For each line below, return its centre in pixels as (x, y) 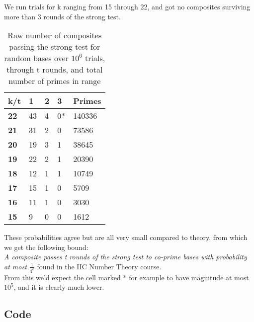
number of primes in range (55, 81)
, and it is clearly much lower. (59, 287)
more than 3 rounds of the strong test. (62, 16)
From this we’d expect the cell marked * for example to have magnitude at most (127, 277)
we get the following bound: (46, 247)
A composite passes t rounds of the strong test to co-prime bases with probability (126, 257)
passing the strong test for (55, 47)
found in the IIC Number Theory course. (99, 266)
